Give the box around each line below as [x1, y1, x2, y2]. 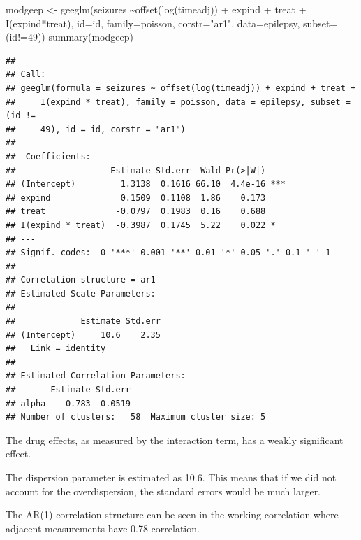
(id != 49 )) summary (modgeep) [6, 29, 133, 44]
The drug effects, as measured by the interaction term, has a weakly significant [6, 432, 344, 447]
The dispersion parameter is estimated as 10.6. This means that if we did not [6, 470, 337, 484]
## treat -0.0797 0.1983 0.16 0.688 [6, 206, 266, 217]
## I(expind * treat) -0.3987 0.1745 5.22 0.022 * [6, 220, 276, 230]
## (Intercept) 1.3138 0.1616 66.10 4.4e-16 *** [6, 179, 286, 190]
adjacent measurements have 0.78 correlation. [6, 520, 200, 535]
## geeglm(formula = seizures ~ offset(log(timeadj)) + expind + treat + [6, 83, 356, 93]
